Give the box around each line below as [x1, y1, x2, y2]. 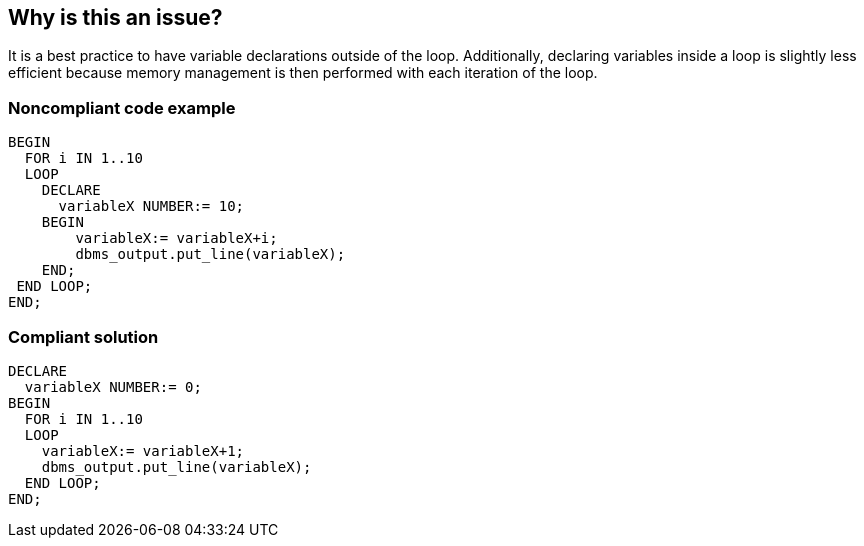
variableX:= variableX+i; [75, 230, 278, 247]
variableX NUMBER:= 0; [24, 378, 202, 395]
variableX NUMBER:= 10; [58, 198, 245, 215]
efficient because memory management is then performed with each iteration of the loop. [8, 64, 598, 82]
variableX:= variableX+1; [41, 442, 245, 459]
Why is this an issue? [8, 5, 223, 30]
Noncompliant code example [8, 97, 236, 118]
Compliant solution [8, 326, 159, 347]
